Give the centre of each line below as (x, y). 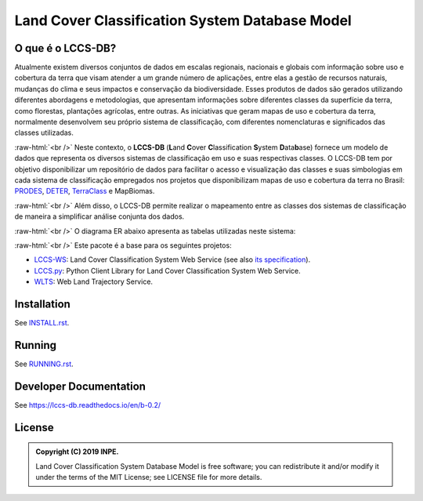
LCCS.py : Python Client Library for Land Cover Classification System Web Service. (167, 270)
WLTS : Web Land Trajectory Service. (93, 281)
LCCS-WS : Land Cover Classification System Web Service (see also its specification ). (172, 260)
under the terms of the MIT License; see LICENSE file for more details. (149, 477)
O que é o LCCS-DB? (65, 48)
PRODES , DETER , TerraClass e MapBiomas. (85, 191)
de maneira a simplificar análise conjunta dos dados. (99, 216)
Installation (42, 304)
